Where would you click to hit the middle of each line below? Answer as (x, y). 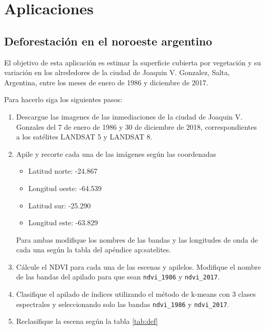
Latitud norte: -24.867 (63, 171)
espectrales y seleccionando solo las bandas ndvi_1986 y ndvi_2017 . (123, 304)
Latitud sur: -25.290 (60, 205)
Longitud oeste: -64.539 (65, 188)
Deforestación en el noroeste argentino (108, 41)
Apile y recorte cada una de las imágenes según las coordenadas (116, 154)
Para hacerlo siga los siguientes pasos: (63, 99)
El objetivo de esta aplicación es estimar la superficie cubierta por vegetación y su (132, 62)
